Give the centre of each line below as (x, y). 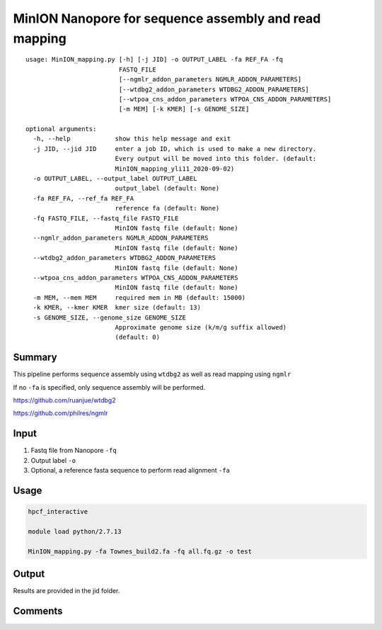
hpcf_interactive (58, 512)
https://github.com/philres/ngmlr (60, 413)
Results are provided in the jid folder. (66, 591)
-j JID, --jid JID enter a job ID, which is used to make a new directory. (175, 148)
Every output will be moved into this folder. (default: (216, 159)
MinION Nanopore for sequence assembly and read (167, 18)
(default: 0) (138, 337)
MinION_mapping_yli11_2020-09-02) (175, 169)
